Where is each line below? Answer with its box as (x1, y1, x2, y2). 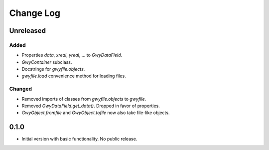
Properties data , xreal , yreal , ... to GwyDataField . (21, 52, 123, 58)
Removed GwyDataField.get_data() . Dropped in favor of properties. (21, 103, 160, 109)
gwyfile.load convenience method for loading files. (21, 73, 127, 79)
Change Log (9, 7, 61, 18)
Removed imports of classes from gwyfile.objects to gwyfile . (21, 96, 146, 102)
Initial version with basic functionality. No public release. (21, 136, 137, 142)
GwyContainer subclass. (21, 59, 72, 65)
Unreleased (9, 26, 46, 35)
